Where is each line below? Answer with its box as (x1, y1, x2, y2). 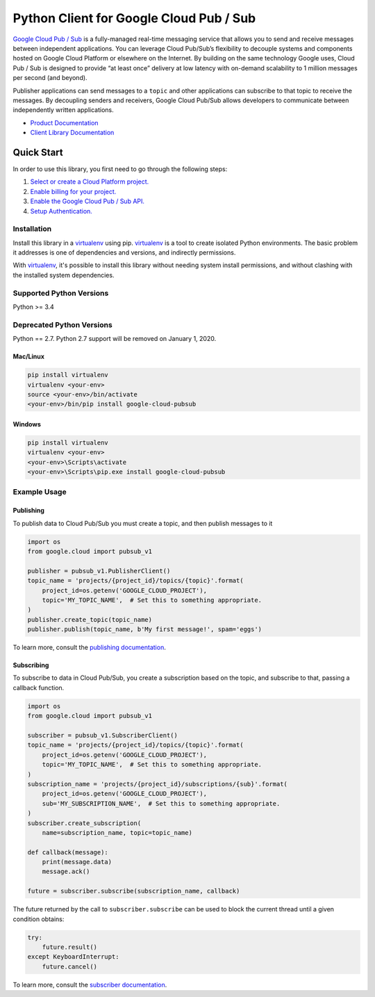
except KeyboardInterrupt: (27, 953, 119, 961)
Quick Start (12, 146, 63, 158)
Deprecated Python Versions (12, 320, 112, 330)
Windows (12, 420, 41, 428)
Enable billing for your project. (30, 187, 117, 196)
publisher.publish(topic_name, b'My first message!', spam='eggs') (27, 625, 262, 633)
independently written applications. (12, 106, 114, 114)
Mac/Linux (12, 352, 45, 361)
